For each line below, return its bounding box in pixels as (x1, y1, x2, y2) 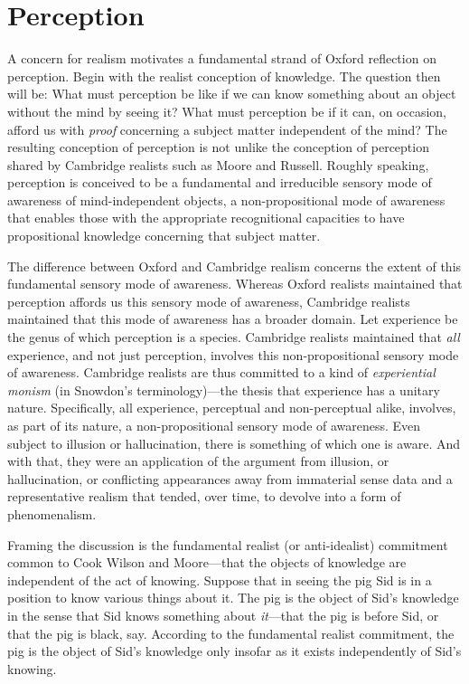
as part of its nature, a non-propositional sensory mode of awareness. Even (7, 416, 421, 434)
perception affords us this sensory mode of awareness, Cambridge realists (7, 291, 410, 310)
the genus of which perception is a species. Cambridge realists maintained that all (7, 328, 460, 347)
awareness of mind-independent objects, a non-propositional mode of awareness (7, 190, 446, 209)
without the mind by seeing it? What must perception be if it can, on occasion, (7, 101, 446, 120)
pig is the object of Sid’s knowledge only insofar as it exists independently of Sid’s (7, 641, 462, 660)
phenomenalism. (7, 504, 97, 523)
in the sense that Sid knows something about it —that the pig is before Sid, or (7, 605, 439, 624)
